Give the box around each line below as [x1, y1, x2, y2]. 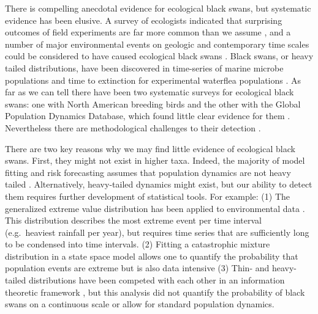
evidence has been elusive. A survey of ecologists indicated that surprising [5, 13, 282, 26]
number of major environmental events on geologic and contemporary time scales [5, 37, 309, 50]
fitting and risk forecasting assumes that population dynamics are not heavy [5, 166, 291, 178]
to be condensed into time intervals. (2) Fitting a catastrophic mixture [5, 238, 270, 250]
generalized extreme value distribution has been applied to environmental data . [5, 202, 305, 214]
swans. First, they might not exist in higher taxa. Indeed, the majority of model [5, 154, 305, 167]
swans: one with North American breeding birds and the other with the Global [5, 97, 301, 110]
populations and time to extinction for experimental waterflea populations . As [5, 73, 301, 86]
